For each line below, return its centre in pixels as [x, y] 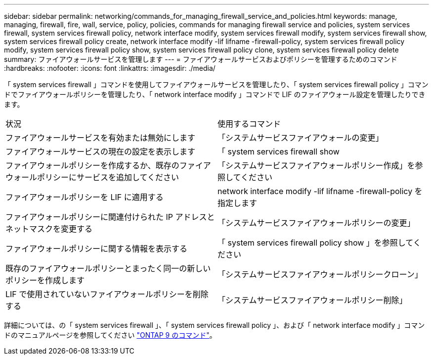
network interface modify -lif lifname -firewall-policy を [320, 191]
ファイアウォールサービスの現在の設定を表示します [101, 152]
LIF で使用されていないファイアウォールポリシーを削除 [107, 294]
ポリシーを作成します [45, 280]
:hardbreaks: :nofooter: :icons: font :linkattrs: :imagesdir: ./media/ [110, 68]
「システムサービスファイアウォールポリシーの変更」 [316, 223]
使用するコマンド [249, 124]
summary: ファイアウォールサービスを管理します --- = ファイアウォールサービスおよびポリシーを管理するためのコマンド [201, 59]
